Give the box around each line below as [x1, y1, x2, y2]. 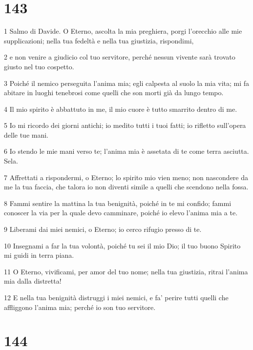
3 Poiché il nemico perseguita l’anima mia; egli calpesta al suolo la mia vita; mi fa [4, 78, 250, 88]
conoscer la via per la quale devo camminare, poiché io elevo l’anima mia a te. [4, 207, 238, 218]
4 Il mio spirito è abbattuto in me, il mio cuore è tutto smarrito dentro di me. [4, 103, 237, 114]
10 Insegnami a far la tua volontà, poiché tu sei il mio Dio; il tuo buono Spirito [4, 240, 241, 250]
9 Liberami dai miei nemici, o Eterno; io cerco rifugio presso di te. [4, 224, 202, 234]
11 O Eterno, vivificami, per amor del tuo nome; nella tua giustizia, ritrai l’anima [4, 266, 248, 276]
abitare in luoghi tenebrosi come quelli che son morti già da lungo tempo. [4, 87, 224, 98]
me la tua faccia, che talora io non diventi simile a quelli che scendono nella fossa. [4, 182, 249, 192]
